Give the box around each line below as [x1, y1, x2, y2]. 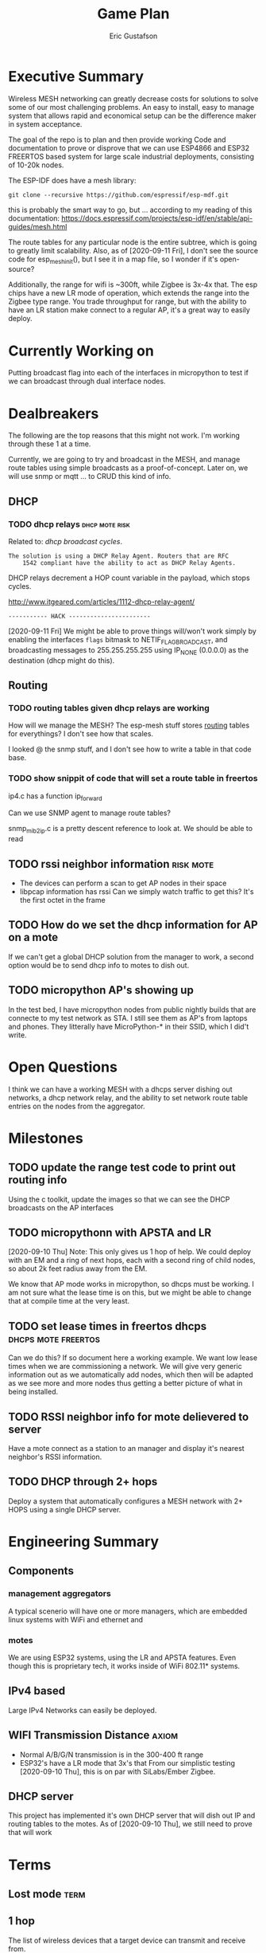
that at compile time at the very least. [8, 1296, 130, 1306]
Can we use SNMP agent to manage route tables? [8, 808, 171, 818]
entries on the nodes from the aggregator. [8, 1101, 145, 1111]
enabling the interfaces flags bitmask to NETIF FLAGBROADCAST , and [8, 635, 228, 646]
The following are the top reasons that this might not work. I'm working [8, 431, 240, 441]
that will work [8, 1828, 52, 1837]
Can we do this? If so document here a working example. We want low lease [8, 1353, 258, 1363]
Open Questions [8, 1057, 118, 1076]
